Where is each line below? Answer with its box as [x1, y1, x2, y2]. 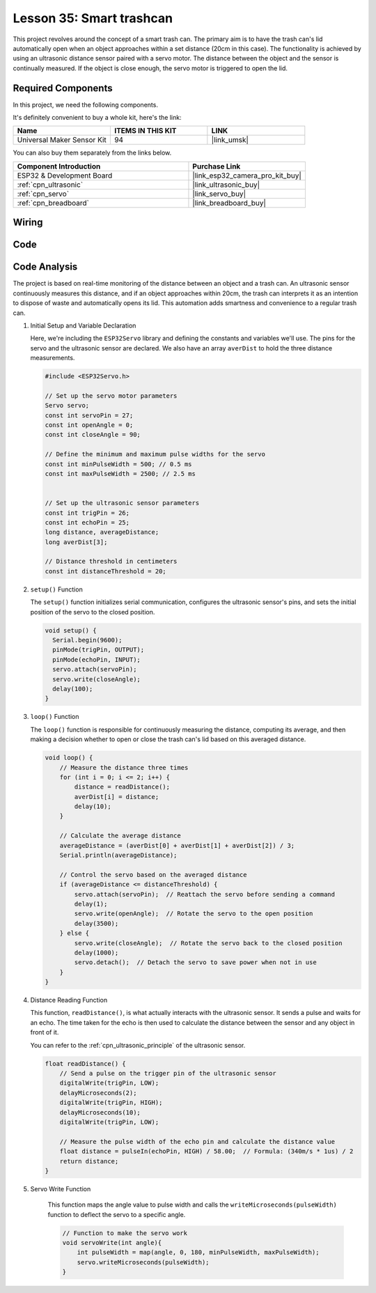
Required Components [13, 82, 113, 94]
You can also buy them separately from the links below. [13, 148, 172, 157]
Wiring [13, 217, 43, 229]
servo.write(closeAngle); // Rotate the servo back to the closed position [74, 939, 343, 947]
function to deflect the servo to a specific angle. [47, 1210, 186, 1218]
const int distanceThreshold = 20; [45, 567, 166, 575]
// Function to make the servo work [62, 1229, 188, 1237]
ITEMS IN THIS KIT [113, 126, 177, 136]
